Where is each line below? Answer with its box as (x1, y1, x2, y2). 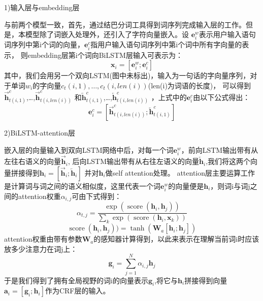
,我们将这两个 (206, 156, 251, 166)
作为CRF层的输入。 (45, 285, 110, 296)
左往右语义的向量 (4, 156, 61, 166)
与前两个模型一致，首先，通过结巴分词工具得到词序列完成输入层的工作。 (4, 19, 246, 29)
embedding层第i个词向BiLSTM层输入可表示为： (27, 49, 183, 60)
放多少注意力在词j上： (4, 243, 78, 254)
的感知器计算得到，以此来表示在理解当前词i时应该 (93, 233, 259, 244)
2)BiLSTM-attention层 (4, 127, 76, 138)
